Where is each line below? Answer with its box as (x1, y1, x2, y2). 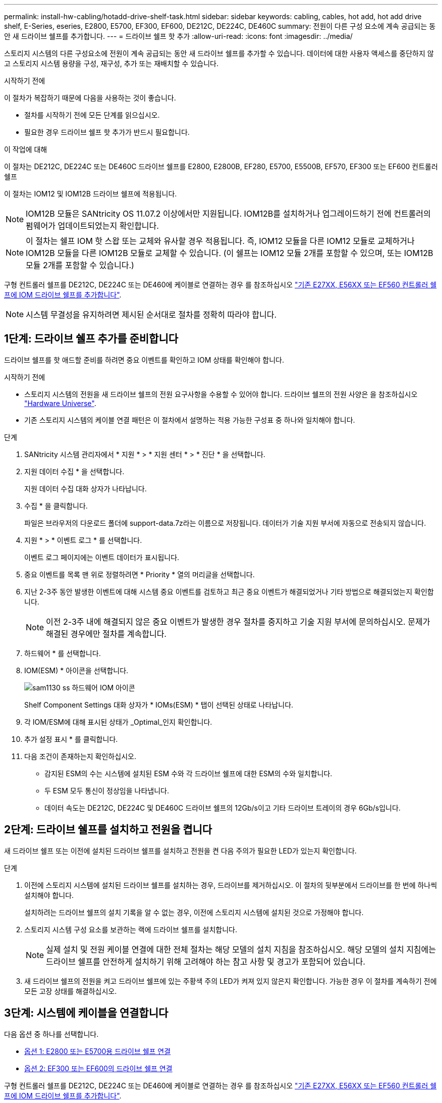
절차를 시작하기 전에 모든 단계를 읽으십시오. (24, 111, 160, 119)
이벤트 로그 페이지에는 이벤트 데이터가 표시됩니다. (24, 553, 180, 562)
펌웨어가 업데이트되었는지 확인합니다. (26, 221, 159, 231)
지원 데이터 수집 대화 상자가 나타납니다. (24, 484, 147, 493)
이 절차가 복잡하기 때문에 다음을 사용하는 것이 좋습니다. (4, 93, 176, 102)
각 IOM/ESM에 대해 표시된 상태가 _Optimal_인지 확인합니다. (24, 717, 212, 726)
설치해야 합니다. (24, 890, 74, 899)
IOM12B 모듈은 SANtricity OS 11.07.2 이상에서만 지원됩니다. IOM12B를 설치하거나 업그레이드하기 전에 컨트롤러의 (26, 209, 431, 219)
